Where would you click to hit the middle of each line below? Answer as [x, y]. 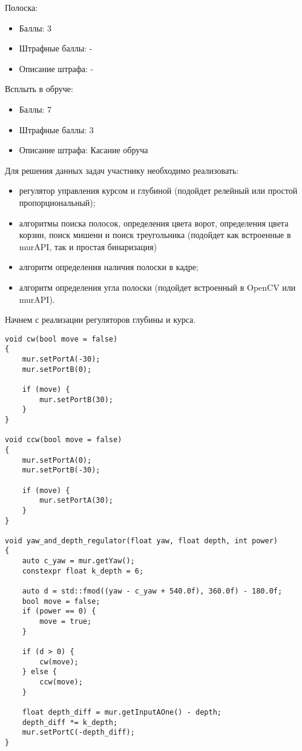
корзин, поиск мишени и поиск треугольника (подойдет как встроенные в [155, 235]
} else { [39, 672]
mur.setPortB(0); [57, 369]
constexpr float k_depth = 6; [83, 571]
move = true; [66, 622]
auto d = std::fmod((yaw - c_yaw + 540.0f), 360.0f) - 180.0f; [152, 591]
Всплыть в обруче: [39, 89]
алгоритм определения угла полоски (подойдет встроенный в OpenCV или [157, 287]
